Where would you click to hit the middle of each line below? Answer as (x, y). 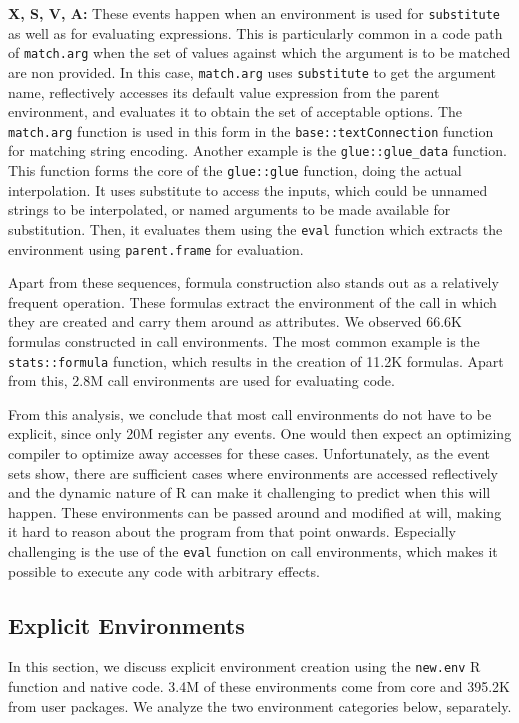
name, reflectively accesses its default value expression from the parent (224, 91)
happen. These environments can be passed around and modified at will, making (255, 511)
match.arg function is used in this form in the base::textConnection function (251, 130)
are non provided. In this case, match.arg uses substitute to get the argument (252, 71)
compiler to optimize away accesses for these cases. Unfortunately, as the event (249, 453)
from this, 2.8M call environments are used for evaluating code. (201, 380)
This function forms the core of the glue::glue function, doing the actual (235, 170)
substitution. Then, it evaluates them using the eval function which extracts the (255, 228)
